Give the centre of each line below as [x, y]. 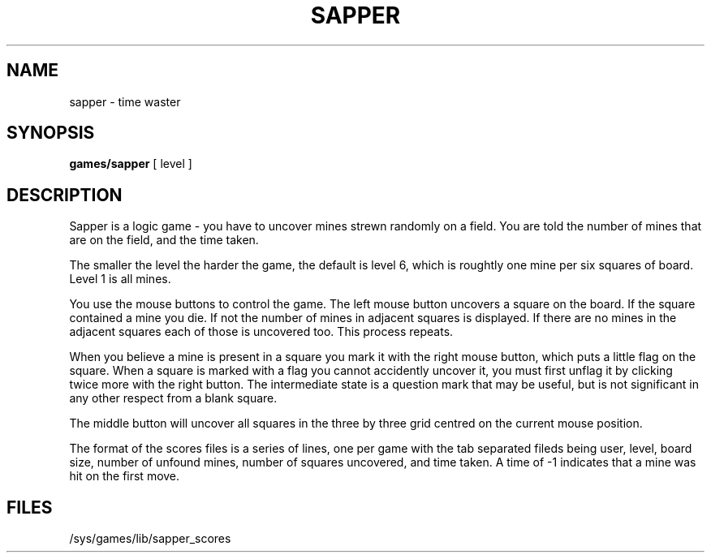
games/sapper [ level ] [131, 164]
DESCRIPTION [65, 195]
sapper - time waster [125, 101]
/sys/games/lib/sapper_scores [150, 539]
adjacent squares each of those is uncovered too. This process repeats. [261, 332]
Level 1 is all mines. [120, 279]
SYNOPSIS [51, 133]
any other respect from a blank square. [173, 398]
